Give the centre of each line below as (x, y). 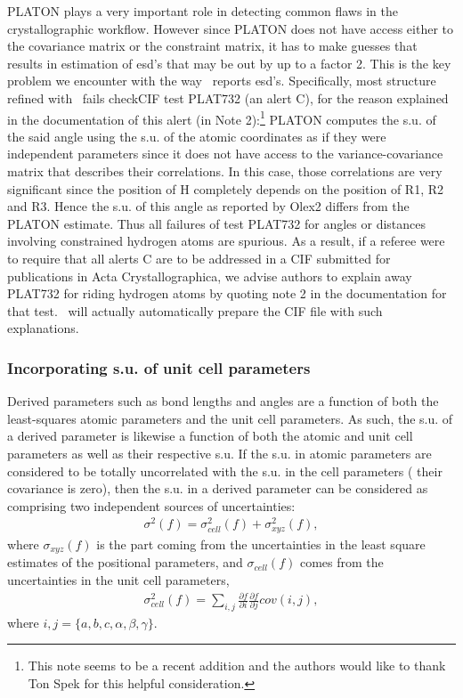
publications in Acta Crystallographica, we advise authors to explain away (210, 276)
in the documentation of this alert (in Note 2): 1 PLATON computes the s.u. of (222, 118)
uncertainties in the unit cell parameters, (118, 579)
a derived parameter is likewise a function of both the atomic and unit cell (210, 436)
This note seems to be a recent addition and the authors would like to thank (237, 666)
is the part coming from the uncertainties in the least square (261, 544)
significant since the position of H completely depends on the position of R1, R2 (225, 188)
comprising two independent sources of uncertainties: (151, 505)
